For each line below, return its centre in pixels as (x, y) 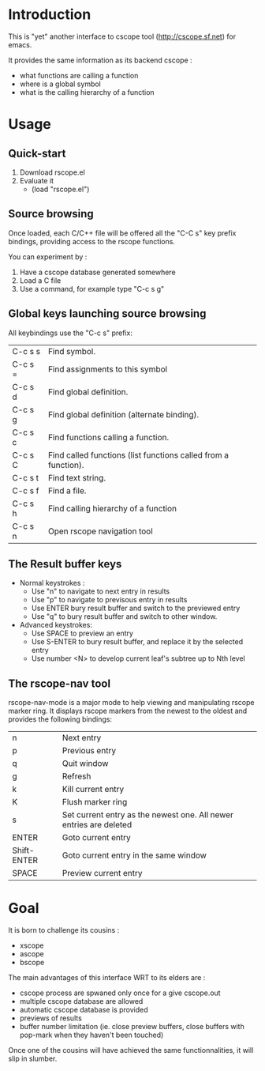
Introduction (50, 15)
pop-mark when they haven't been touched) (91, 1035)
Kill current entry (93, 790)
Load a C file (40, 280)
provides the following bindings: (60, 719)
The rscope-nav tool (60, 683)
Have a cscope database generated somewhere (97, 272)
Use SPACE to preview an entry (82, 633)
